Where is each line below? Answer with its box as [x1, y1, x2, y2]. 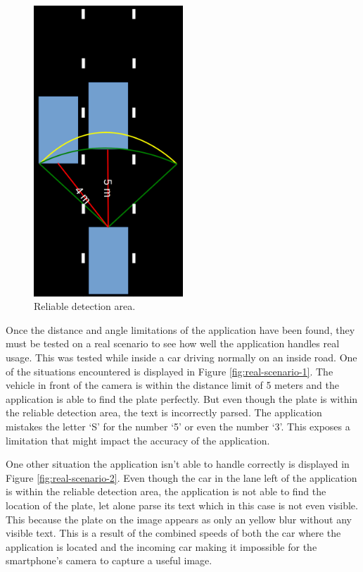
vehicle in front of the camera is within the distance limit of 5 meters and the [6, 378, 339, 392]
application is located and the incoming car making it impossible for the [6, 539, 317, 554]
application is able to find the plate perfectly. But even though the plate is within [6, 391, 358, 406]
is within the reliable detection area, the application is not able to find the [6, 484, 326, 499]
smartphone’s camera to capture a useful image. [6, 553, 212, 568]
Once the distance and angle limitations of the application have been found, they [6, 322, 355, 337]
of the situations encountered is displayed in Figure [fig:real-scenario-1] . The [6, 363, 333, 378]
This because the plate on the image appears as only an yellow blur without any [6, 511, 352, 526]
